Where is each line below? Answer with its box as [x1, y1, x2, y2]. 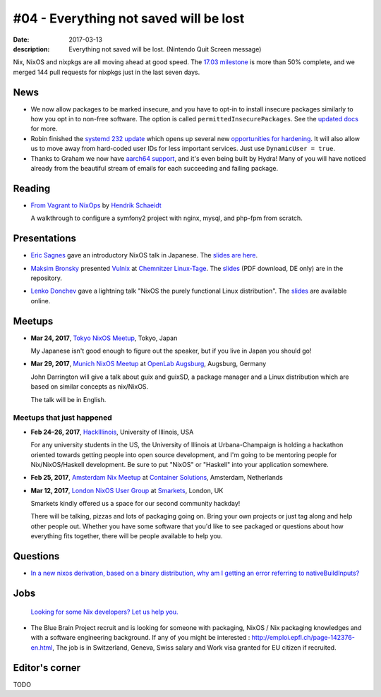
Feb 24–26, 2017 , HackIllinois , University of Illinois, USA [30, 428, 194, 436]
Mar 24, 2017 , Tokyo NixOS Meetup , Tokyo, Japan [30, 334, 178, 342]
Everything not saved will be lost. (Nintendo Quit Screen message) [68, 44, 262, 53]
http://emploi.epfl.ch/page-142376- [251, 634, 356, 642]
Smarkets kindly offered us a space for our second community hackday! [30, 499, 241, 508]
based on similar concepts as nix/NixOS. [30, 382, 149, 391]
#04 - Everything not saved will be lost [13, 11, 245, 26]
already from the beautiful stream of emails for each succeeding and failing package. [30, 164, 279, 172]
